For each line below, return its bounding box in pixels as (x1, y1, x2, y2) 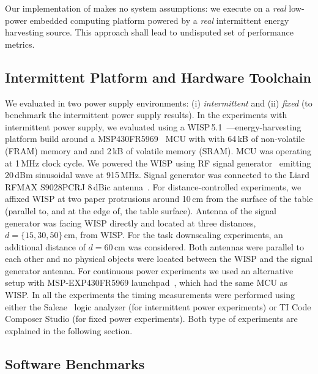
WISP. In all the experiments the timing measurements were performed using (5, 288, 295, 301)
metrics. (5, 37, 35, 50)
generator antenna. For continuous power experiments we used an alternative (5, 264, 294, 277)
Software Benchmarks (5, 354, 145, 373)
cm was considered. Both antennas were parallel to (114, 240, 304, 253)
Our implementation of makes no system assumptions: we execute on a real (5, 2, 286, 14)
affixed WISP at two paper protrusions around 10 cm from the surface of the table (5, 192, 313, 205)
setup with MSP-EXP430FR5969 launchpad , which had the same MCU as (5, 276, 288, 289)
